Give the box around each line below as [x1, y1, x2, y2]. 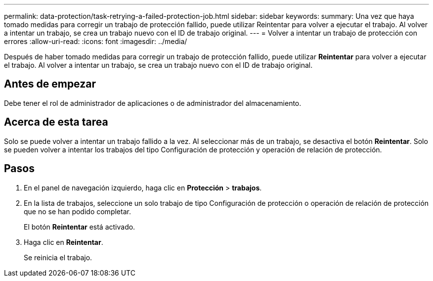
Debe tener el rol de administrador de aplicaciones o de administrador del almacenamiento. [4, 98, 302, 107]
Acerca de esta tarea [4, 116, 108, 129]
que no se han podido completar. [24, 207, 131, 216]
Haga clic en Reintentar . [24, 237, 103, 246]
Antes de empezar [4, 78, 96, 91]
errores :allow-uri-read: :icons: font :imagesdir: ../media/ [4, 37, 187, 46]
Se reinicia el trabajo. [24, 253, 92, 262]
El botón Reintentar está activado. [24, 222, 135, 231]
